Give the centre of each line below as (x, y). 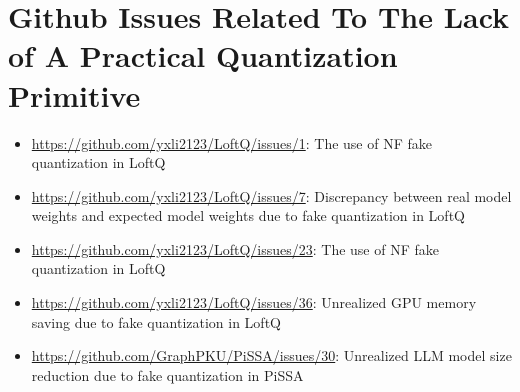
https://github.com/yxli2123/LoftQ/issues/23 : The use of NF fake (235, 248)
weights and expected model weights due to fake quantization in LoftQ (248, 215)
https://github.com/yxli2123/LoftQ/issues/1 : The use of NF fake (231, 142)
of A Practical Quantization (203, 55)
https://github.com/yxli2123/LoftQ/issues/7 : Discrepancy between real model (271, 195)
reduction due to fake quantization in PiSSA (167, 374)
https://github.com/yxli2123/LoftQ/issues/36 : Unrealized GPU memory (254, 302)
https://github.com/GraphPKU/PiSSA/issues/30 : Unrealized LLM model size (271, 355)
